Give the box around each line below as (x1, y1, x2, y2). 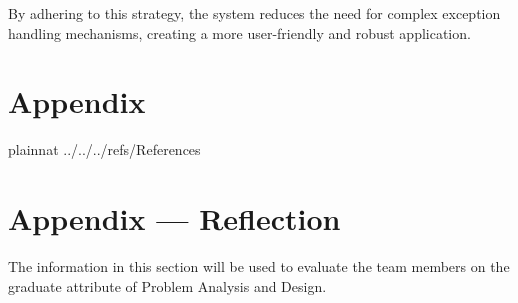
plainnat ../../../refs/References (8, 139, 201, 160)
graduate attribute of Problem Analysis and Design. (8, 275, 327, 296)
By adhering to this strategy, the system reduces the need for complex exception (8, 3, 501, 23)
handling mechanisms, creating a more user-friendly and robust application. (8, 22, 471, 43)
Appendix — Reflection (8, 198, 341, 239)
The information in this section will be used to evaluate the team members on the (8, 256, 510, 277)
